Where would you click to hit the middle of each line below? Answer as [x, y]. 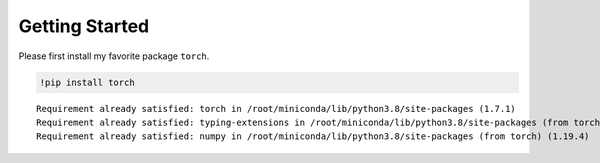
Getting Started [84, 26]
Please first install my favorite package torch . [114, 56]
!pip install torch [87, 82]
